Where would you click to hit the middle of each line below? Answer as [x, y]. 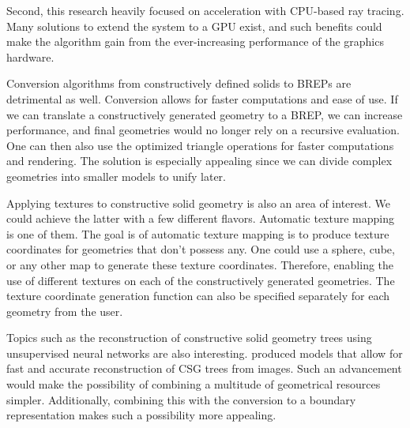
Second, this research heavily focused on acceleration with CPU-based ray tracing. [205, 10]
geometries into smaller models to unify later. [116, 176]
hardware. [30, 56]
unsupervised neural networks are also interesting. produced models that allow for [205, 353]
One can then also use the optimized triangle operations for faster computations [200, 145]
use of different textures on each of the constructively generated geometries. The [201, 280]
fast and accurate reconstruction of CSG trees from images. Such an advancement [204, 368]
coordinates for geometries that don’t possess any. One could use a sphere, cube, [201, 249]
